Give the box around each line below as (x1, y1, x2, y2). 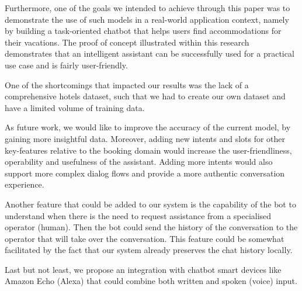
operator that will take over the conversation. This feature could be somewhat (5, 232, 284, 244)
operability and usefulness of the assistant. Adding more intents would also (5, 155, 273, 168)
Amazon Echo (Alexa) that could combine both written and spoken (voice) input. (5, 275, 297, 287)
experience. (5, 178, 44, 190)
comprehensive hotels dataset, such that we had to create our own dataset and (5, 90, 286, 102)
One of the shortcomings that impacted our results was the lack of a (5, 78, 249, 91)
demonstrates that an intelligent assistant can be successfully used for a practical (5, 47, 294, 60)
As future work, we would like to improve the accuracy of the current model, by (5, 121, 291, 133)
